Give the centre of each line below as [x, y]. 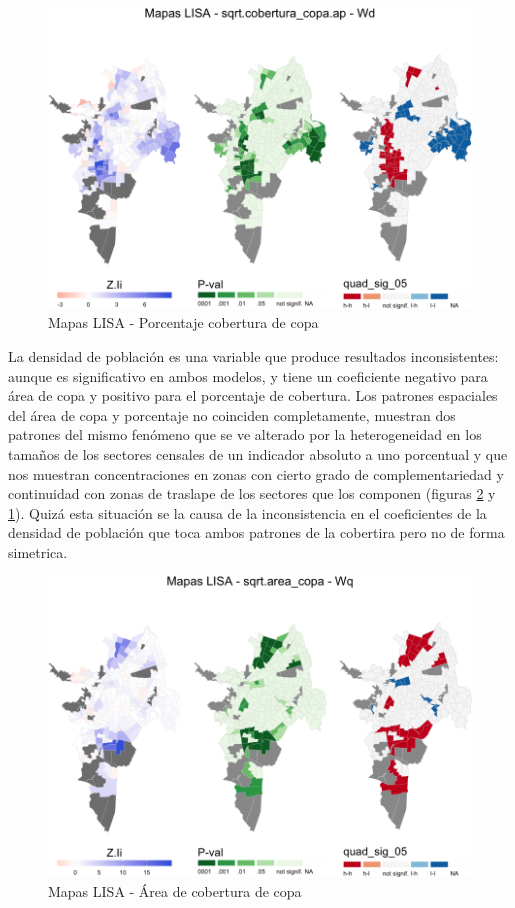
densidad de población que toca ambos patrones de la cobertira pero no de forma [256, 532]
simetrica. [38, 551]
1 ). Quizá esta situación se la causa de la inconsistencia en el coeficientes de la [247, 512]
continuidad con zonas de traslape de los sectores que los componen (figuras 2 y [252, 493]
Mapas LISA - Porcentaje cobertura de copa [183, 322]
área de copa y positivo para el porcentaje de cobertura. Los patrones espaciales [253, 395]
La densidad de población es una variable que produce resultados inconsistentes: [253, 355]
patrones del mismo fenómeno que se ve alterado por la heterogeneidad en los [245, 434]
